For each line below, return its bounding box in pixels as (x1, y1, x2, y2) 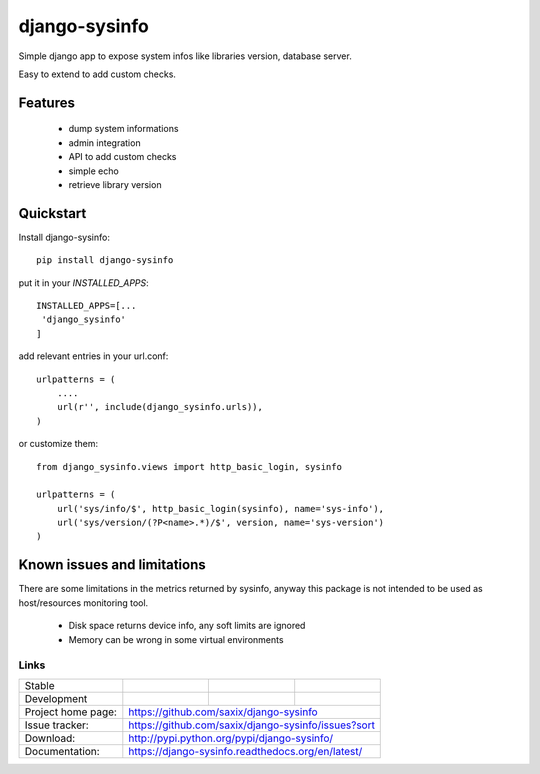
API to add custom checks (68, 151, 177, 163)
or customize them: (18, 438, 99, 450)
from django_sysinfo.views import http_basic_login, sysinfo (36, 461, 342, 472)
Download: (24, 731, 76, 745)
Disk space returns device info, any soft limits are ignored (68, 620, 306, 632)
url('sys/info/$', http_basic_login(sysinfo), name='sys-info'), (56, 503, 385, 514)
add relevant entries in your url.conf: (18, 350, 169, 362)
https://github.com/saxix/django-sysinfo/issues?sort (128, 718, 375, 732)
